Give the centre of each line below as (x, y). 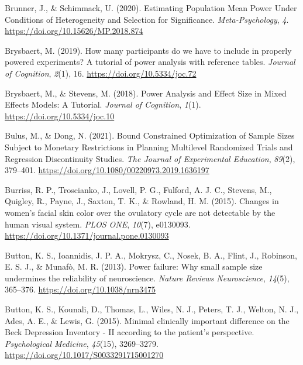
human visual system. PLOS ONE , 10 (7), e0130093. (98, 224)
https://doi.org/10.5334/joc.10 (60, 116)
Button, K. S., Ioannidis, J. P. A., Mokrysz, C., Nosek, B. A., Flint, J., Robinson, (151, 255)
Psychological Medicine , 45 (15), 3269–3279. (82, 343)
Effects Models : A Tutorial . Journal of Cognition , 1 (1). (103, 104)
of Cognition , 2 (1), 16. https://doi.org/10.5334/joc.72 (101, 73)
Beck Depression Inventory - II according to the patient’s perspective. (130, 332)
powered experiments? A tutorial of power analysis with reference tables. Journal (150, 62)
